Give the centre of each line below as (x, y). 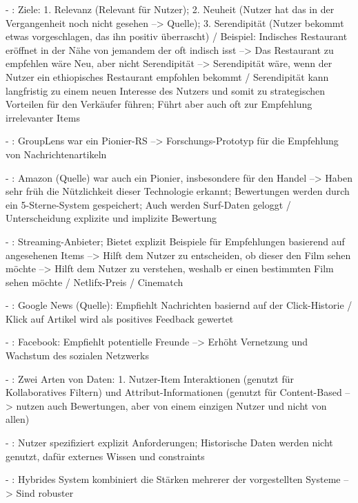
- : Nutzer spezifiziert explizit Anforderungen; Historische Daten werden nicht (169, 443)
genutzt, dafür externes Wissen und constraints (105, 456)
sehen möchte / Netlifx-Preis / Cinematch (95, 282)
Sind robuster (45, 492)
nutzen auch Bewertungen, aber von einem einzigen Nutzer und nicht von (171, 405)
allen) (18, 419)
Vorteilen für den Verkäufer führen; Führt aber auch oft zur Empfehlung (159, 104)
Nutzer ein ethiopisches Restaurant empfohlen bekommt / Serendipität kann (167, 76)
